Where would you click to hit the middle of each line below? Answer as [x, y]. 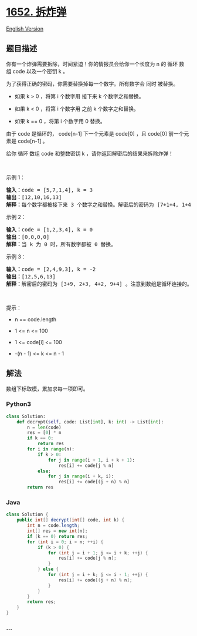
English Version [25, 28]
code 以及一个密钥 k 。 [40, 71]
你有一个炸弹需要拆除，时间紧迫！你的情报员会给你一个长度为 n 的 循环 [92, 64]
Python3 [18, 404]
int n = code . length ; [54, 526]
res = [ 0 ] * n [44, 433]
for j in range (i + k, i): [81, 476]
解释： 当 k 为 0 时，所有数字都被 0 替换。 [61, 244]
